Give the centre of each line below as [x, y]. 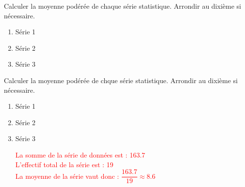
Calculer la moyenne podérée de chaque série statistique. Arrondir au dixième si [122, 6]
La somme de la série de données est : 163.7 [80, 154]
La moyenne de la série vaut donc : [67, 176]
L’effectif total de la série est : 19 [64, 164]
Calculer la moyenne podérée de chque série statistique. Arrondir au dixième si [121, 80]
